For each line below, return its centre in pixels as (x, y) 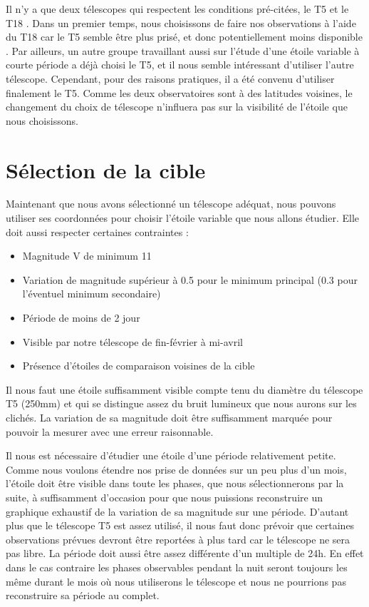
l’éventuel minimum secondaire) (92, 294)
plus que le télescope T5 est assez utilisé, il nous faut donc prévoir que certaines (180, 525)
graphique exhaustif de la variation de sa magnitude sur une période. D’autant (177, 511)
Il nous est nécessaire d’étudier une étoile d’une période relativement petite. (171, 455)
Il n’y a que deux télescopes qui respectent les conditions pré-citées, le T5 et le (177, 9)
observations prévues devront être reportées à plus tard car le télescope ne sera (178, 539)
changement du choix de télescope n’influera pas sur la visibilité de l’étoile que (177, 107)
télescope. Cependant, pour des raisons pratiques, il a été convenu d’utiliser (170, 78)
